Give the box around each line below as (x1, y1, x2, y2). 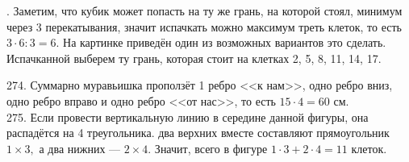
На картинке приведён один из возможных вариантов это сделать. (63, 34, 386, 51)
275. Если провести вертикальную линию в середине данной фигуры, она (6, 108, 369, 125)
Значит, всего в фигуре (154, 139, 268, 156)
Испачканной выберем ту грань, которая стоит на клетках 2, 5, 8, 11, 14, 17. (6, 49, 382, 66)
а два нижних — (39, 139, 121, 156)
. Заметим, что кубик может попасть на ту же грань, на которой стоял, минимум (6, 2, 403, 19)
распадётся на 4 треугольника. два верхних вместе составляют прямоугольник (6, 124, 390, 141)
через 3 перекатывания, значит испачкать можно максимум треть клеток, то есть (6, 18, 402, 35)
